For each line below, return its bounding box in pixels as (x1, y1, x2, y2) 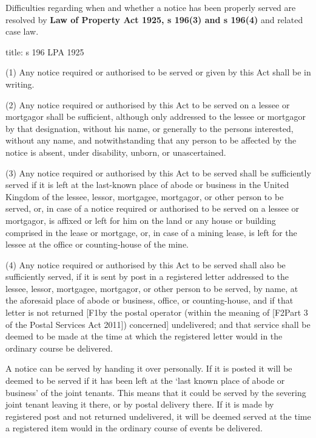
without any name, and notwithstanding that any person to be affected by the (5, 134, 297, 147)
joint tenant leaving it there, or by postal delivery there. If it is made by (5, 398, 274, 411)
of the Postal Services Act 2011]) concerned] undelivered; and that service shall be (5, 318, 311, 330)
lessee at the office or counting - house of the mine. (5, 238, 189, 251)
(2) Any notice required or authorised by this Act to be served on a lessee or (5, 98, 290, 111)
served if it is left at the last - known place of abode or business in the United (5, 178, 289, 191)
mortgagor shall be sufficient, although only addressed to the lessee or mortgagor (5, 110, 306, 123)
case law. (5, 25, 39, 38)
